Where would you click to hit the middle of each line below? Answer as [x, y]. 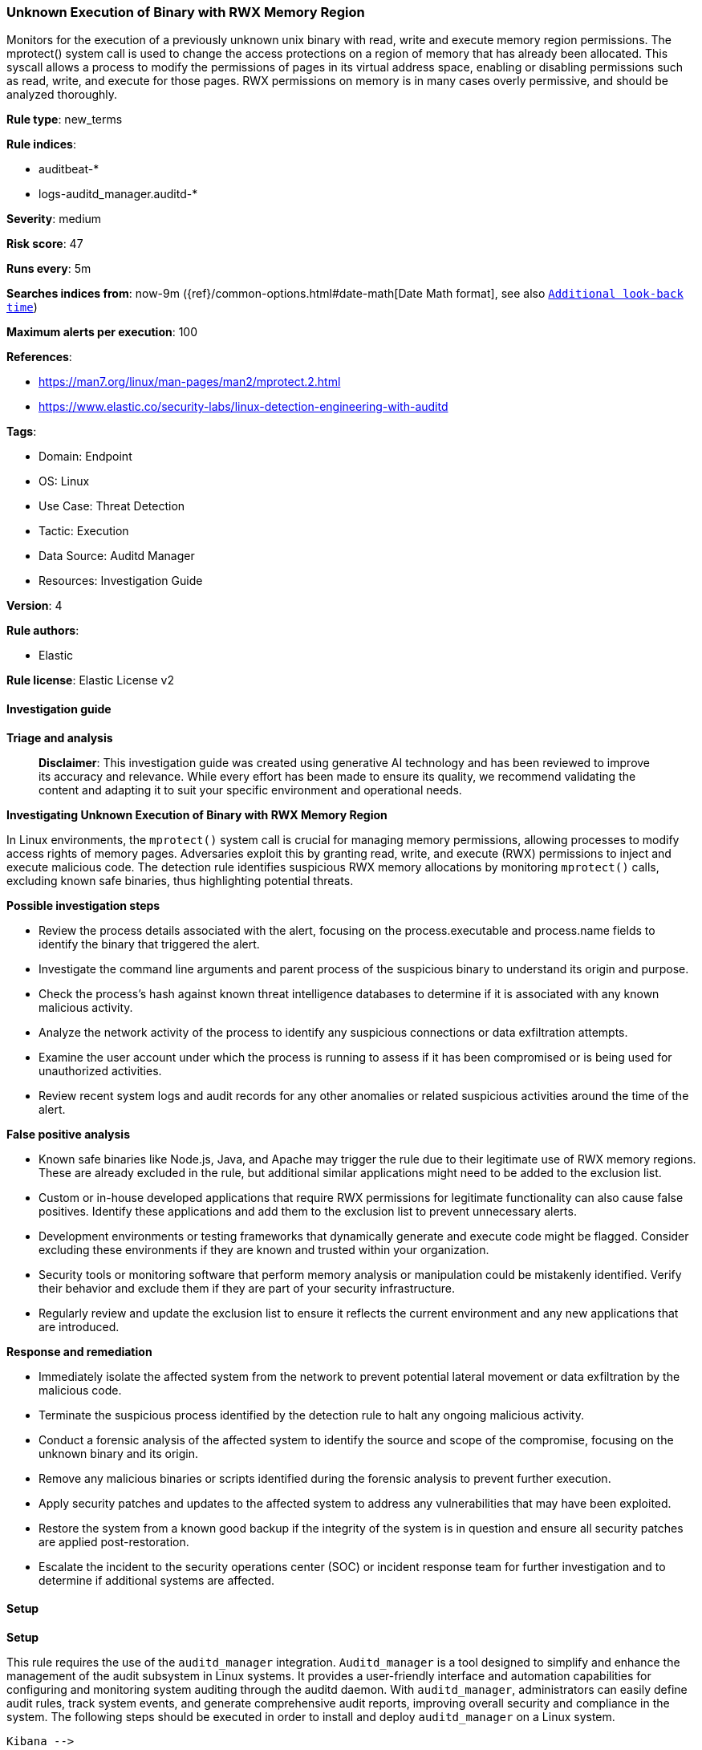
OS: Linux [64, 481]
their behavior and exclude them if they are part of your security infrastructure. [247, 1288]
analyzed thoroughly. [62, 95]
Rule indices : [41, 144]
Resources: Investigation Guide [121, 581]
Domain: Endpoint [85, 457]
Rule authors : [43, 631]
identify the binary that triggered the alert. [149, 944]
